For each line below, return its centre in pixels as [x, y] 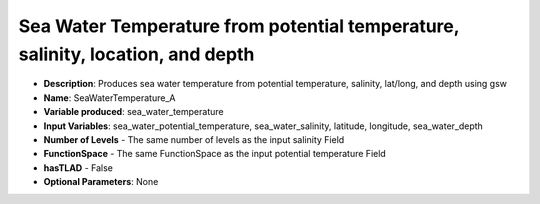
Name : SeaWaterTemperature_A [109, 97]
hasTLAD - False [78, 167]
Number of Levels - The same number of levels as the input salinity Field [194, 139]
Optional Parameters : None [101, 182]
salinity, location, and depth [136, 54]
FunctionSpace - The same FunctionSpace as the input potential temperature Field [215, 154]
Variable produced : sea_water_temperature [133, 112]
